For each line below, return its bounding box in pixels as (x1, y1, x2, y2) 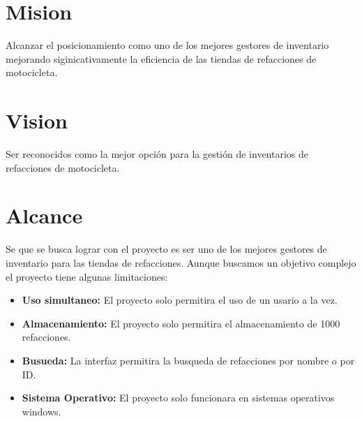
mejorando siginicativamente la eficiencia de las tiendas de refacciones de (6, 51, 317, 66)
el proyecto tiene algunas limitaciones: (6, 269, 168, 283)
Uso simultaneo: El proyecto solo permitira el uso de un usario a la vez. (22, 293, 338, 307)
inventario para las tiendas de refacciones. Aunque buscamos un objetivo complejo (6, 255, 356, 269)
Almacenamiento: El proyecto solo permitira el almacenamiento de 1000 (22, 316, 340, 330)
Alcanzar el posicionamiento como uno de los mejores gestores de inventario (6, 38, 329, 52)
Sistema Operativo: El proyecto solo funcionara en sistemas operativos (22, 390, 335, 405)
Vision (6, 106, 68, 135)
